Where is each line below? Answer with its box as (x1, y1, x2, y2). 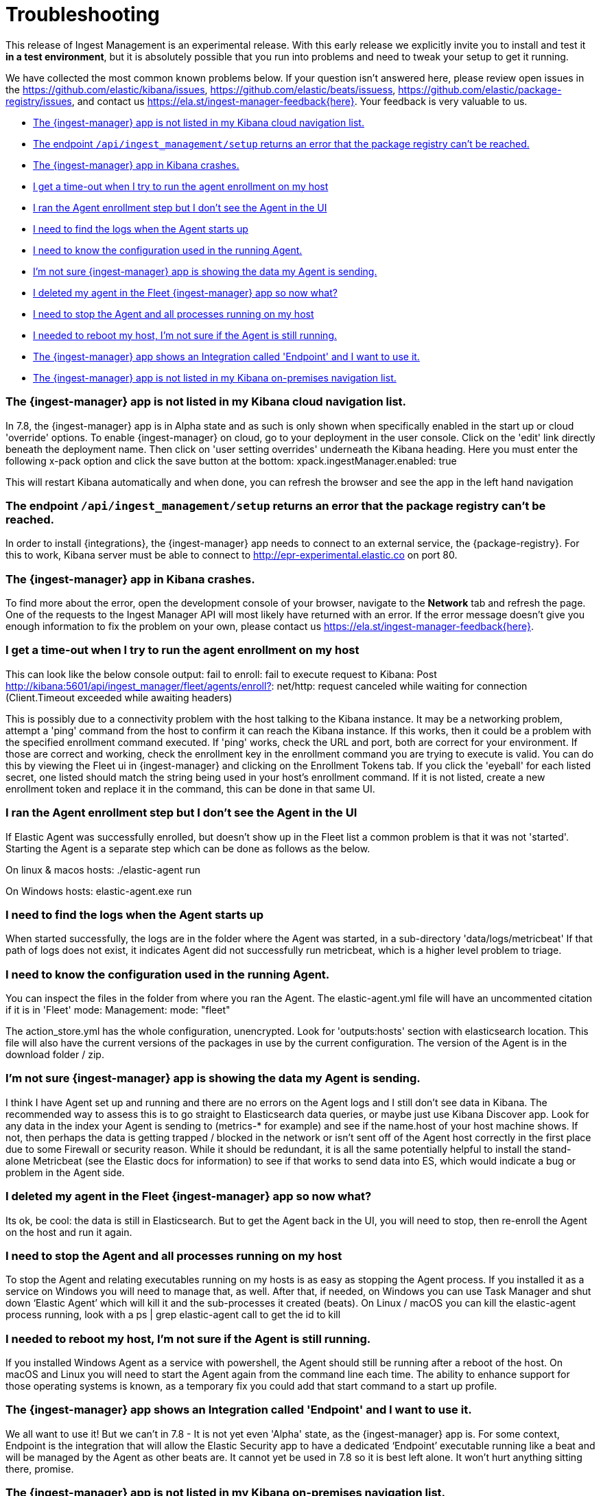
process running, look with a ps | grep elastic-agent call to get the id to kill (5, 1309, 341, 1321)
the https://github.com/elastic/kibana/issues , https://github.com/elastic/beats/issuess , (5, 83, 396, 95)
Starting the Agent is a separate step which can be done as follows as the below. (5, 842, 370, 854)
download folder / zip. (5, 1049, 104, 1060)
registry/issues (5, 95, 72, 107)
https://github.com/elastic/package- (398, 83, 562, 95)
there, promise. (5, 1462, 74, 1475)
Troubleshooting (5, 3, 160, 26)
